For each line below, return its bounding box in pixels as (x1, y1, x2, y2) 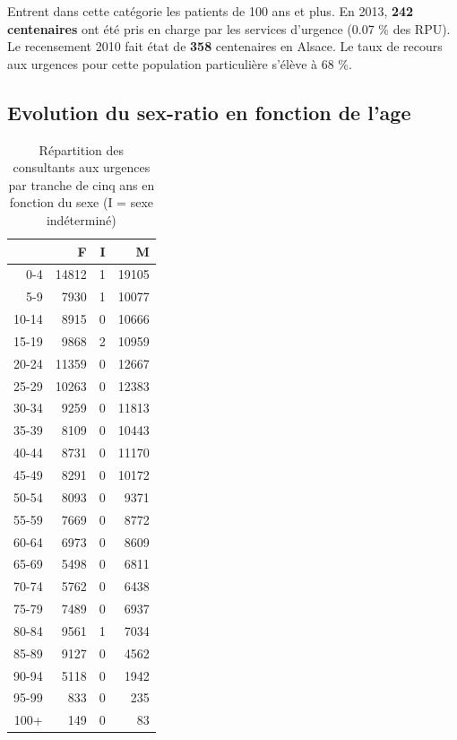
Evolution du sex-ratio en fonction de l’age (7, 98, 411, 126)
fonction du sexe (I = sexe (9, 193, 154, 212)
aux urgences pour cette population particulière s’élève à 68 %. (7, 54, 352, 73)
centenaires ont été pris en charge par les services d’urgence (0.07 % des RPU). (7, 19, 451, 38)
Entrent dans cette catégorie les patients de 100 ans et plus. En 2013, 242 (7, 2, 414, 20)
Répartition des (39, 140, 125, 159)
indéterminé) (46, 210, 116, 229)
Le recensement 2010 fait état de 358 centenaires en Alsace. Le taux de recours (7, 37, 443, 56)
